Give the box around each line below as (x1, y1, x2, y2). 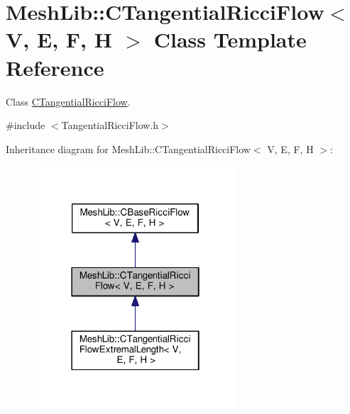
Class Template (153, 25, 307, 54)
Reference (6, 52, 104, 82)
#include (6, 118, 45, 133)
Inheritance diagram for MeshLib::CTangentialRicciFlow (6, 141, 251, 156)
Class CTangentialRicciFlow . (6, 94, 131, 108)
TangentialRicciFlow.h (61, 118, 159, 133)
